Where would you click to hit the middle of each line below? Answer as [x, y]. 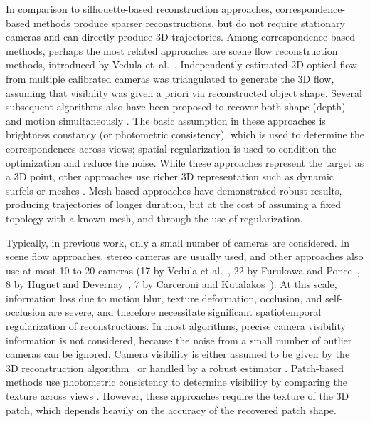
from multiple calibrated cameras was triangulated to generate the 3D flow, [170, 78]
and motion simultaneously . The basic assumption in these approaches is [166, 120]
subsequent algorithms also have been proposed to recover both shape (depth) [176, 107]
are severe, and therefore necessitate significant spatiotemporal [185, 312]
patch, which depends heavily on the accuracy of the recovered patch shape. [171, 410]
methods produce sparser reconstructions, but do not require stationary [189, 22]
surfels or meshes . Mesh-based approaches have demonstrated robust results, [174, 190]
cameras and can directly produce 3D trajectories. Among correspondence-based [181, 37]
